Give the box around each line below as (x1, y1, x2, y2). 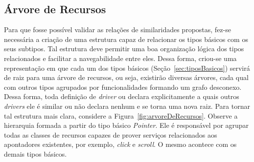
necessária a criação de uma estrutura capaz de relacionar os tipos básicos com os (4, 34, 248, 44)
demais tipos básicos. (4, 148, 67, 159)
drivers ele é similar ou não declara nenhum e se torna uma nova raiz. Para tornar (4, 101, 250, 111)
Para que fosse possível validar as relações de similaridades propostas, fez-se (4, 24, 231, 35)
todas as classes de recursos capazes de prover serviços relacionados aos (4, 129, 217, 140)
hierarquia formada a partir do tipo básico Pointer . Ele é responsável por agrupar (4, 120, 249, 130)
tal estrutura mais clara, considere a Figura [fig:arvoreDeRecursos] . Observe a (4, 110, 238, 121)
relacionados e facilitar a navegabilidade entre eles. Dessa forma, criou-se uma (4, 53, 237, 63)
